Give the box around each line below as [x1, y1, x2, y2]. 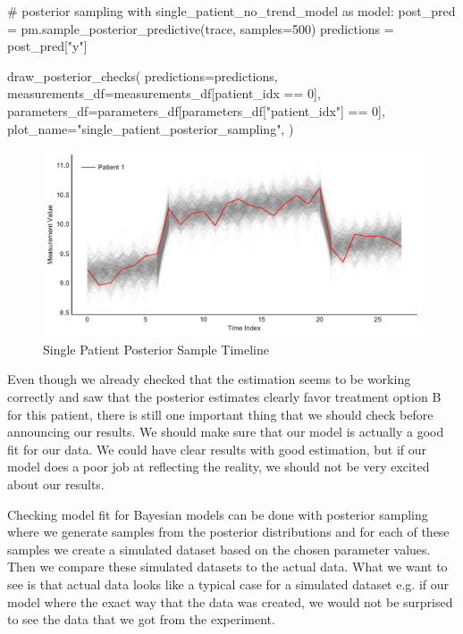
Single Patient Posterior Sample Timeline [43, 339, 269, 358]
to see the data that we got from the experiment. [7, 610, 275, 629]
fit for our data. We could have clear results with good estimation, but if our [7, 439, 427, 458]
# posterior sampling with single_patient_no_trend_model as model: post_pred [7, 2, 456, 20]
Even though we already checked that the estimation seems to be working [7, 370, 411, 388]
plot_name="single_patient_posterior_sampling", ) [7, 119, 294, 138]
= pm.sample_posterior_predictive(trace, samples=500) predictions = [7, 19, 394, 38]
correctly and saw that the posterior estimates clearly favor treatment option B [7, 388, 442, 406]
